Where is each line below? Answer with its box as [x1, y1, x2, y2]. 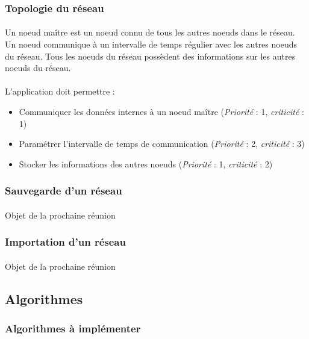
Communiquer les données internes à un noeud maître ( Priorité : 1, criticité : [19, 105, 304, 117]
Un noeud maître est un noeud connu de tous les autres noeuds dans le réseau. [5, 26, 295, 39]
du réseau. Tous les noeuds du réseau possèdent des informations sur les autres [5, 49, 296, 62]
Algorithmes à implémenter [5, 321, 141, 336]
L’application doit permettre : [5, 85, 115, 98]
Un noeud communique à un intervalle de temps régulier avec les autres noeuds [5, 38, 297, 51]
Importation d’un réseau [5, 234, 126, 249]
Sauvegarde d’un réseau [5, 183, 122, 198]
